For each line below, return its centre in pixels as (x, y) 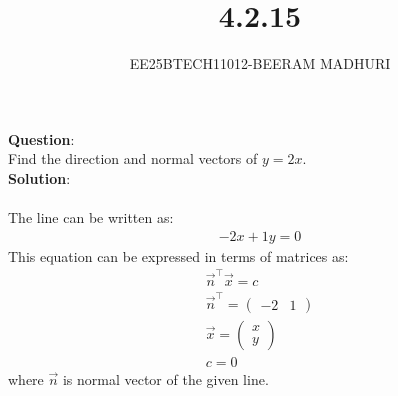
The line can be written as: (91, 217)
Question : (41, 138)
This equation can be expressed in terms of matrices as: (178, 255)
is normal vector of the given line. (165, 378)
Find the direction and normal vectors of (133, 158)
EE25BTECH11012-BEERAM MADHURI (260, 63)
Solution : (39, 177)
